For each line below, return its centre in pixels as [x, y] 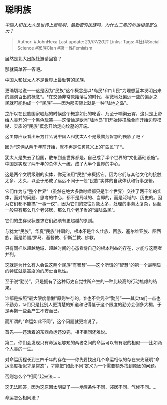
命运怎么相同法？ [23, 397]
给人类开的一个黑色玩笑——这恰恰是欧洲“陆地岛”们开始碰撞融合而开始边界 [81, 120]
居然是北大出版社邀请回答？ [34, 58]
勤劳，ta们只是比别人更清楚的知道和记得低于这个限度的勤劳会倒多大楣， [83, 304]
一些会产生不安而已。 [40, 311]
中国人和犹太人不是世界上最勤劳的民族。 [46, 80]
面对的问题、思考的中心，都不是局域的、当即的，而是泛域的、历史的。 [85, 197]
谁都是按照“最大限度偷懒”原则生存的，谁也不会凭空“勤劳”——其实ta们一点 [81, 298]
